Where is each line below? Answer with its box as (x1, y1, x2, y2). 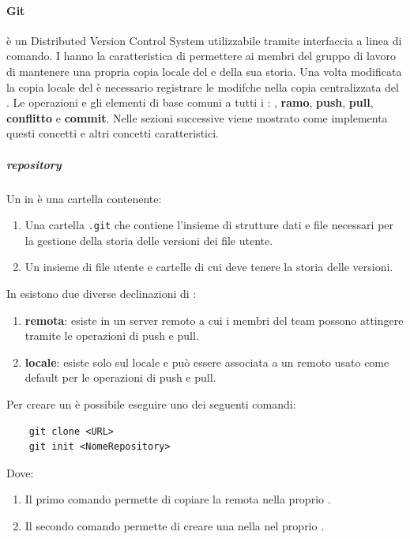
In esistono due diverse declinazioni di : (6, 285, 197, 301)
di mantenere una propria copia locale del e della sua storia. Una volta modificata (6, 62, 402, 79)
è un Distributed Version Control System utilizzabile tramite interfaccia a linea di (6, 32, 402, 48)
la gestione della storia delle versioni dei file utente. (24, 232, 273, 248)
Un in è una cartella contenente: (6, 190, 162, 206)
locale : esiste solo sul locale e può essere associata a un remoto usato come (24, 353, 389, 370)
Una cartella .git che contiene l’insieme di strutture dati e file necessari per (24, 217, 394, 233)
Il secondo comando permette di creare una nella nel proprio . (24, 517, 325, 533)
